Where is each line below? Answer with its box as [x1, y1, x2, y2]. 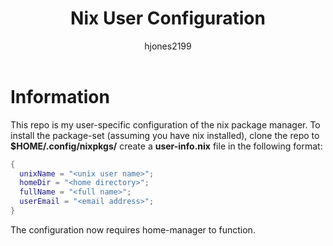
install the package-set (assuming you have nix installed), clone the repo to [10, 129, 320, 141]
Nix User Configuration [70, 7, 266, 30]
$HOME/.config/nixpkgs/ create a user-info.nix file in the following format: [10, 140, 323, 152]
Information [10, 85, 110, 108]
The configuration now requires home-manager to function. [10, 223, 256, 236]
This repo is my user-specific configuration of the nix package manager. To [10, 118, 321, 131]
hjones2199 [144, 40, 192, 52]
